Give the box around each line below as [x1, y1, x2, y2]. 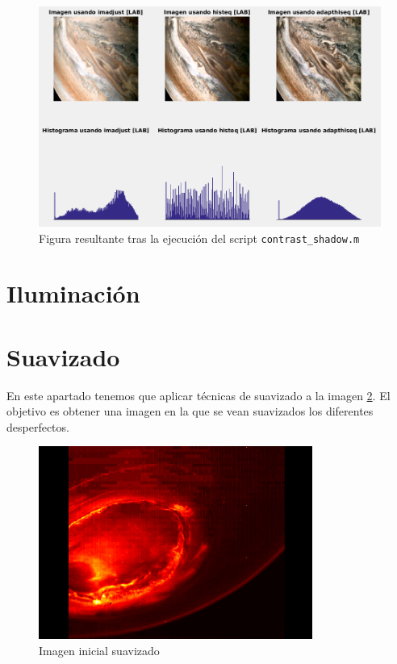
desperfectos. [6, 418, 69, 435]
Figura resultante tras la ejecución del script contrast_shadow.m [39, 229, 360, 246]
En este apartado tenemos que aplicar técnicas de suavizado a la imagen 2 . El [6, 386, 391, 403]
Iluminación [6, 277, 140, 310]
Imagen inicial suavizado [39, 641, 160, 658]
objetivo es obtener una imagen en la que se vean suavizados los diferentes [6, 403, 374, 420]
